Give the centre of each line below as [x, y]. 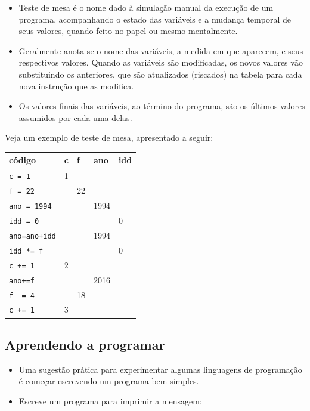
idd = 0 [24, 221]
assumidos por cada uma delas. [75, 117]
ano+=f [22, 281]
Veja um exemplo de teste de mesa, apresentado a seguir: [109, 137]
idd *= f [26, 251]
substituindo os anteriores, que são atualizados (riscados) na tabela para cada [160, 74]
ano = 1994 [30, 207]
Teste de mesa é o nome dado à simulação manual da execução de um [146, 7]
